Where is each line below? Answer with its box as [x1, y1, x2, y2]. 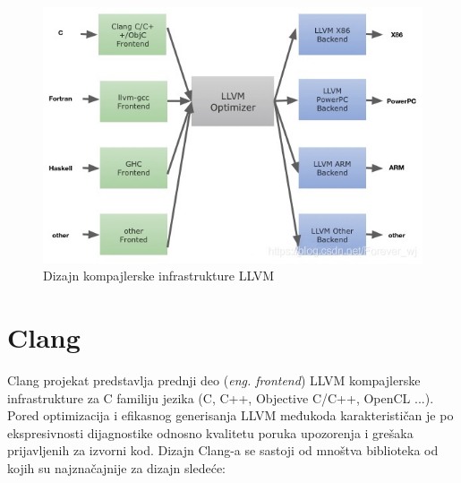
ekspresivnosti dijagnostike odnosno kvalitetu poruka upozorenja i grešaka [7, 423, 414, 442]
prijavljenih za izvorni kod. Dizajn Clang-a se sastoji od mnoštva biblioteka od [7, 441, 439, 460]
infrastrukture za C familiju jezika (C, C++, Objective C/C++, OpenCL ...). [7, 388, 434, 407]
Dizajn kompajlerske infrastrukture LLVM [43, 266, 274, 285]
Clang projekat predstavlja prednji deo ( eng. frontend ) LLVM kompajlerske [7, 370, 421, 389]
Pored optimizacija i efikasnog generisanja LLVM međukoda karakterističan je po [7, 406, 454, 425]
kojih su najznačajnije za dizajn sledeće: [7, 458, 226, 477]
